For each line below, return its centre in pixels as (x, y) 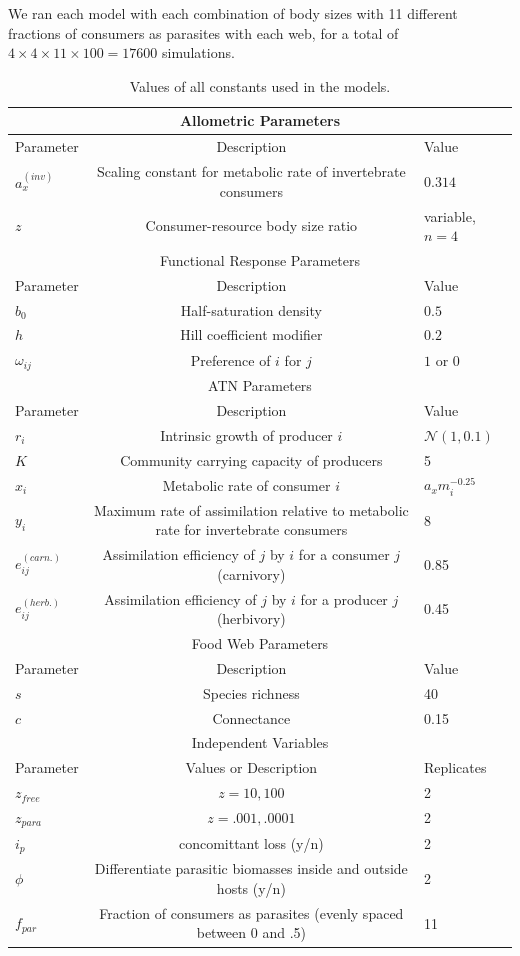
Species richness (251, 692)
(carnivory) (251, 573)
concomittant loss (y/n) (251, 843)
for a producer (344, 598)
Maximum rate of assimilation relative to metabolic (251, 509)
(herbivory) (251, 618)
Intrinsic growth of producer (246, 434)
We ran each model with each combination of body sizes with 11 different (233, 13)
